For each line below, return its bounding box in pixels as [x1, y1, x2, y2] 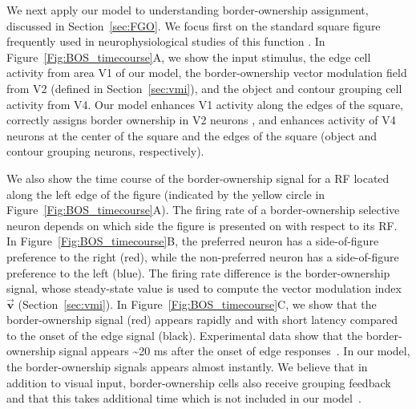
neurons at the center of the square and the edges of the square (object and [6, 127, 378, 144]
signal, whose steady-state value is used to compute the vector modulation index [6, 280, 402, 297]
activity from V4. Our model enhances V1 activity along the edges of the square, [6, 95, 403, 112]
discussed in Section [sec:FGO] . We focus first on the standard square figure [6, 17, 381, 34]
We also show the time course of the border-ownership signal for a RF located [6, 169, 390, 186]
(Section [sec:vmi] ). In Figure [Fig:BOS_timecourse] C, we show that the [18, 295, 377, 312]
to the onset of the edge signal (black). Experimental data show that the [6, 326, 363, 343]
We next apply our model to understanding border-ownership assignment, [6, 2, 369, 18]
